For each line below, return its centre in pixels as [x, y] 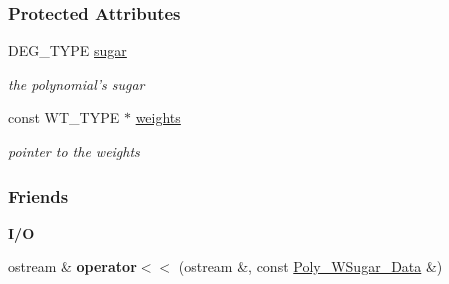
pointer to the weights [74, 151]
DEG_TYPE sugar [67, 50]
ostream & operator [72, 266]
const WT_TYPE [64, 117]
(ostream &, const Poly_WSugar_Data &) [310, 266]
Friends [38, 195]
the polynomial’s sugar [76, 83]
